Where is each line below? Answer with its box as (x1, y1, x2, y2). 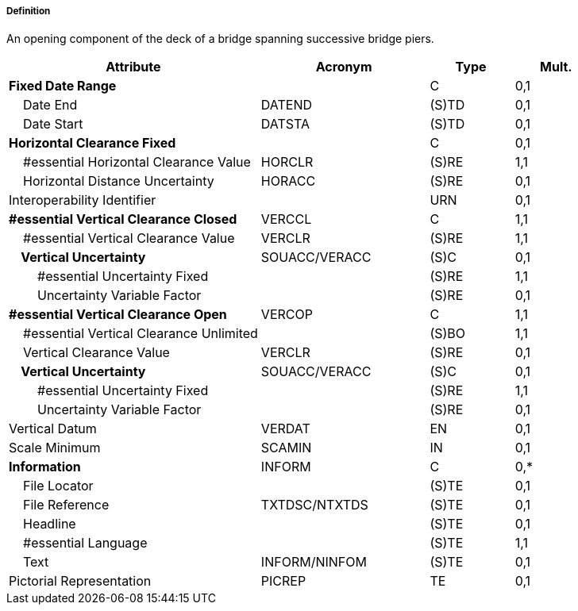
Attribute (106, 59, 161, 75)
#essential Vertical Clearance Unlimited (23, 325, 258, 342)
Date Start (23, 116, 83, 133)
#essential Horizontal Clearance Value (23, 154, 251, 171)
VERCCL (260, 211, 312, 228)
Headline (23, 516, 76, 532)
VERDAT (260, 421, 310, 437)
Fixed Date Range (9, 78, 117, 94)
